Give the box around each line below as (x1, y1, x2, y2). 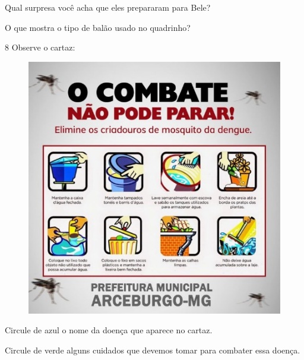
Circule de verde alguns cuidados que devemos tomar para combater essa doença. (5, 343, 300, 356)
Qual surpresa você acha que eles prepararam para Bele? (5, 1, 211, 13)
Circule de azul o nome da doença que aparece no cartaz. (5, 324, 213, 336)
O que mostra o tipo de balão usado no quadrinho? (5, 21, 191, 33)
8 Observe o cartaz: (5, 41, 75, 53)
